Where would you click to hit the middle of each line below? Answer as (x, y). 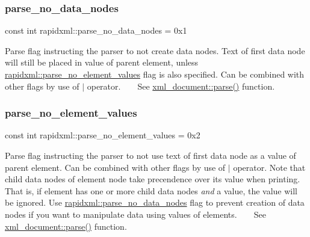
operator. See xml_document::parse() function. (181, 86)
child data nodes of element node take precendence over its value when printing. (153, 179)
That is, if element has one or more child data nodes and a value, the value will (151, 190)
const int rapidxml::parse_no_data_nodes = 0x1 (96, 30)
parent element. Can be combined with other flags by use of (115, 167)
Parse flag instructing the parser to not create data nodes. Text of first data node (155, 50)
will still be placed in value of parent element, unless (102, 62)
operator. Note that (269, 167)
